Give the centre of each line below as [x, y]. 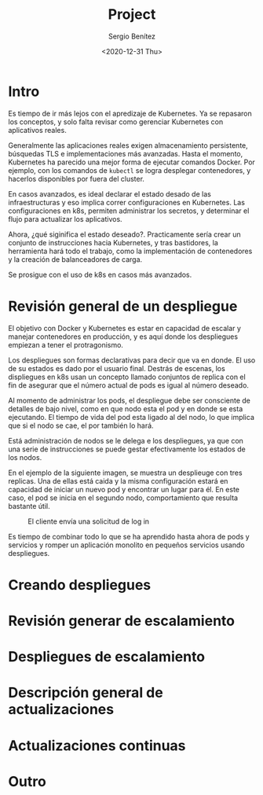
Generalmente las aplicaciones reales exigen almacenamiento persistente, [128, 145]
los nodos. [25, 457]
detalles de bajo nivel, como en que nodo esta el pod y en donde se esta [126, 409]
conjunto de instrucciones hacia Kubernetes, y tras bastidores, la [113, 242]
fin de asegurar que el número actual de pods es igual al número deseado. [129, 385]
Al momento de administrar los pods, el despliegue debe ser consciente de [130, 400]
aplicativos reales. [37, 130]
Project [132, 15]
